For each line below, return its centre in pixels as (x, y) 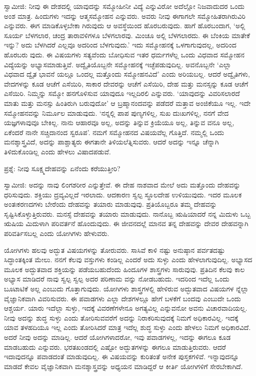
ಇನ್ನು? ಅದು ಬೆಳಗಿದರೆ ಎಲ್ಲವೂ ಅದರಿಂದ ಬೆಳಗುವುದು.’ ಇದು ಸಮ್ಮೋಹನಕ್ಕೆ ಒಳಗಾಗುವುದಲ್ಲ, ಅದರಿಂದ (120, 45)
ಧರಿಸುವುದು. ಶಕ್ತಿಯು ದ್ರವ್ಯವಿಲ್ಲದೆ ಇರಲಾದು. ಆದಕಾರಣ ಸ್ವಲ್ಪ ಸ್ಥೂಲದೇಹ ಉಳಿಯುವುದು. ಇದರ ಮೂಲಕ (123, 194)
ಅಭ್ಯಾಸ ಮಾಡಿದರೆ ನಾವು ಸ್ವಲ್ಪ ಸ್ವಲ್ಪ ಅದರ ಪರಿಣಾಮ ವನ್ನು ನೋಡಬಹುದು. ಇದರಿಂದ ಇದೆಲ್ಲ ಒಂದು (117, 279)
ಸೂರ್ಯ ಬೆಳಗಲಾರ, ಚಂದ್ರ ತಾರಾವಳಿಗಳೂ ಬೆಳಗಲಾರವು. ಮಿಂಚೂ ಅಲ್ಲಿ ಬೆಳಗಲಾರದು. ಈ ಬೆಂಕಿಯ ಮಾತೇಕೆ (127, 35)
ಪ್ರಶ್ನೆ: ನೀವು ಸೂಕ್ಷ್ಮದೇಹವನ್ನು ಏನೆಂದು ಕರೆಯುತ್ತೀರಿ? (62, 168)
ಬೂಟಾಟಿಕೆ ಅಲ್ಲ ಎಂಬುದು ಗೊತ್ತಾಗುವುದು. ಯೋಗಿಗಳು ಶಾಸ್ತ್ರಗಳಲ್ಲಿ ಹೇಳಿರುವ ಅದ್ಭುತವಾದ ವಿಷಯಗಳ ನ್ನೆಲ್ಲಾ (126, 289)
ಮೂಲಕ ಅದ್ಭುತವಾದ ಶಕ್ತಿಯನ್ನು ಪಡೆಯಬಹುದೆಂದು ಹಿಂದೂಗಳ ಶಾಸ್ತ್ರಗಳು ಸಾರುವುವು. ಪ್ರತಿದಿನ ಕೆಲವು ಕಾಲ (125, 269)
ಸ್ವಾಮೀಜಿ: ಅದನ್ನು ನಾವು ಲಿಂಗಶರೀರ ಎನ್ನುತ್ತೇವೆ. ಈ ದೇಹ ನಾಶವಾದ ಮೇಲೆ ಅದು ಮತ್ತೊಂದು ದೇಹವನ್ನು (122, 185)
